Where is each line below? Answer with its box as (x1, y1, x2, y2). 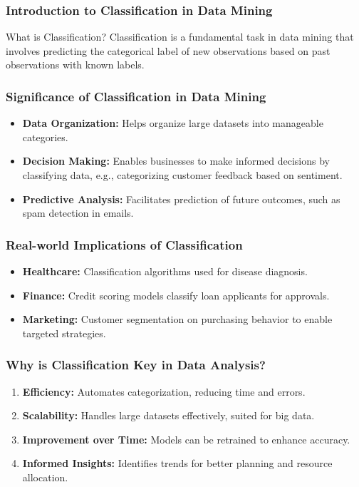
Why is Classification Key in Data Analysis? (6, 356, 266, 374)
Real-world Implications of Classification (6, 235, 243, 253)
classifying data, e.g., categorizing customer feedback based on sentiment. (22, 168, 343, 182)
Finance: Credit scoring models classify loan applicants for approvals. (22, 287, 330, 302)
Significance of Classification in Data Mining (6, 87, 266, 105)
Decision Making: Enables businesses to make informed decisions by (22, 153, 331, 168)
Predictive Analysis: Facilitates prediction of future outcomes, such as (22, 191, 340, 206)
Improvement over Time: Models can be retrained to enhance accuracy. (22, 431, 350, 446)
